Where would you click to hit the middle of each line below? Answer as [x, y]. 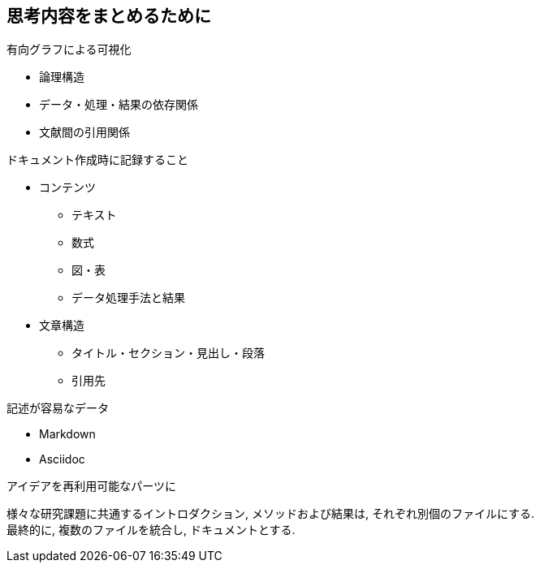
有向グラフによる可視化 [69, 50]
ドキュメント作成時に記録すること [97, 160]
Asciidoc [62, 459]
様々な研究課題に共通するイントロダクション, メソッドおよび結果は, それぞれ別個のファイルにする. [271, 514]
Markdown [67, 434]
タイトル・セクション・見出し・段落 [168, 353]
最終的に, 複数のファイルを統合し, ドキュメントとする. [151, 530]
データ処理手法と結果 [128, 298]
